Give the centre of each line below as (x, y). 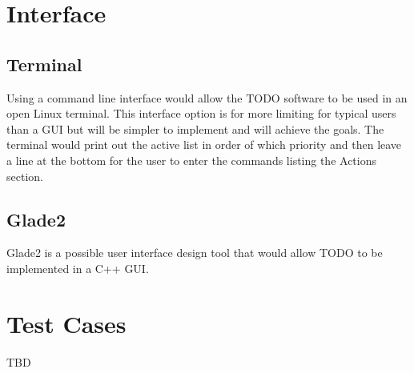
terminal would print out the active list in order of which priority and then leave (204, 144)
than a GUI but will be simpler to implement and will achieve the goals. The (195, 128)
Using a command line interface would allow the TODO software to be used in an (207, 97)
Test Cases (66, 323)
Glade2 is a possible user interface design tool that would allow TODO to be (195, 253)
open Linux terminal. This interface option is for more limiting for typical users (201, 113)
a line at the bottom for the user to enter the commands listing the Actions (191, 160)
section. (25, 176)
